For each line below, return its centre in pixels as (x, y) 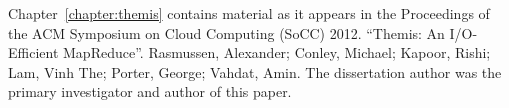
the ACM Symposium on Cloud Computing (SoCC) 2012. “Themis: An (226, 32)
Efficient (33, 52)
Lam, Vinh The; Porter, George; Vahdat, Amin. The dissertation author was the (255, 71)
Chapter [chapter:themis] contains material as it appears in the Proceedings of (249, 13)
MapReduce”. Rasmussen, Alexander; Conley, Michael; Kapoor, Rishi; (277, 52)
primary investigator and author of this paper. (150, 91)
